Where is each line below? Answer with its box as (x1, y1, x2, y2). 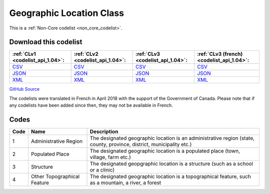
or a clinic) (89, 167, 115, 174)
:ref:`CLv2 (73, 50, 98, 57)
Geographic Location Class (9, 7, 124, 18)
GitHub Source (9, 86, 40, 92)
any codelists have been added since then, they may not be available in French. (9, 102, 173, 108)
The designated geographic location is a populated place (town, (89, 148, 240, 155)
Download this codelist (9, 38, 82, 46)
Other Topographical (30, 173, 80, 180)
